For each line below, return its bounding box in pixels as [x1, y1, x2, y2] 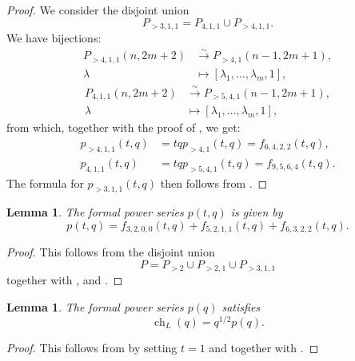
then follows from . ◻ [160, 174, 268, 191]
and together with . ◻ [209, 339, 319, 355]
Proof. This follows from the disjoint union [6, 244, 215, 260]
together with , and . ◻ [6, 272, 123, 288]
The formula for [6, 174, 84, 191]
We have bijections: [6, 30, 102, 46]
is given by [230, 204, 283, 220]
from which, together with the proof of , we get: [6, 119, 241, 136]
